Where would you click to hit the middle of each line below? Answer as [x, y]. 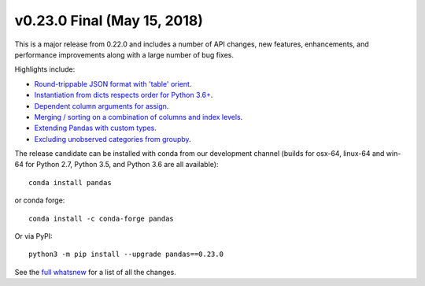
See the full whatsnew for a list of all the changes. [95, 272]
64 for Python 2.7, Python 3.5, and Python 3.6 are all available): [116, 165]
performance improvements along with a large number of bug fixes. [124, 54]
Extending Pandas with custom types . [96, 128]
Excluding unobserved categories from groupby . [113, 139]
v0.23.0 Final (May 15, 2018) [109, 20]
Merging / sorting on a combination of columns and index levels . [139, 117]
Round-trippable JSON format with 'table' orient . [113, 84]
